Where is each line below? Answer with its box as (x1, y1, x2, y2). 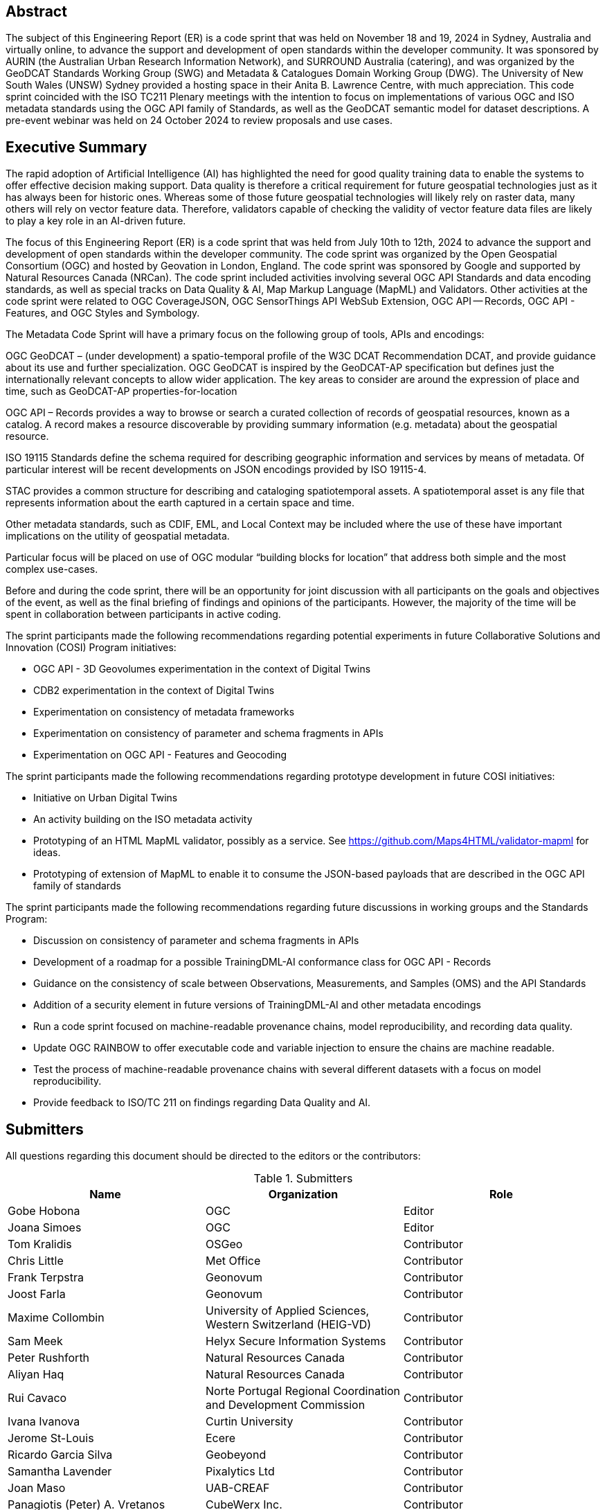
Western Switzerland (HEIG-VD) (205, 1317, 372, 1332)
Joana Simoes (8, 1220, 82, 1235)
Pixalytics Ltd (205, 1464, 275, 1479)
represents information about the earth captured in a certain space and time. (6, 497, 355, 509)
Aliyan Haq (8, 1367, 64, 1382)
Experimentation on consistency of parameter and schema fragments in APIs (33, 727, 383, 740)
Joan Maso (8, 1481, 66, 1495)
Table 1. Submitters (253, 1171, 353, 1186)
